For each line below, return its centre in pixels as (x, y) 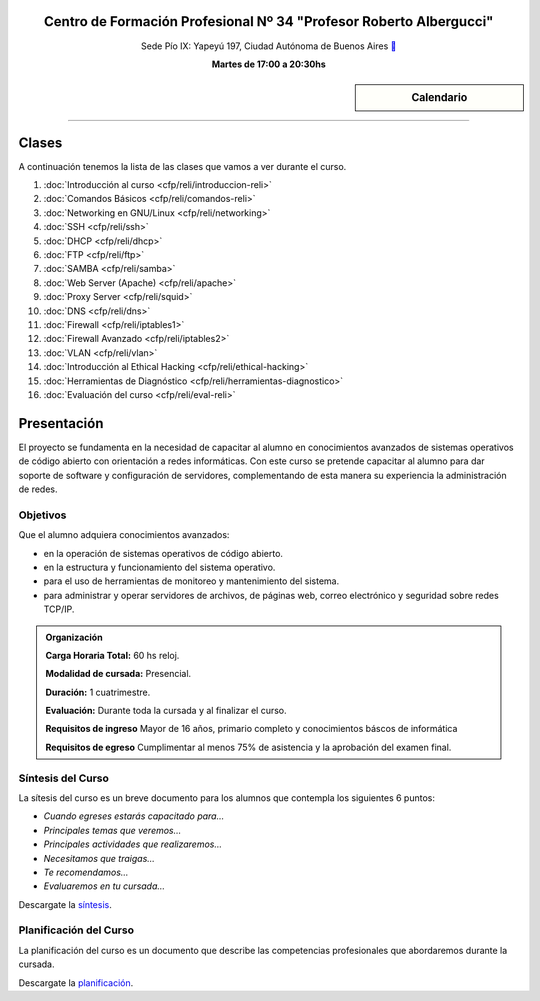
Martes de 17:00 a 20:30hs (269, 64)
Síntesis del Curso (64, 778)
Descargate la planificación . (76, 982)
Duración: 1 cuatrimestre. (98, 692)
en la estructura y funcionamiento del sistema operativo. (159, 567)
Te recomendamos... (86, 872)
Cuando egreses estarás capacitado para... (134, 816)
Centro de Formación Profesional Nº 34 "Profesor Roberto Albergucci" (268, 21)
